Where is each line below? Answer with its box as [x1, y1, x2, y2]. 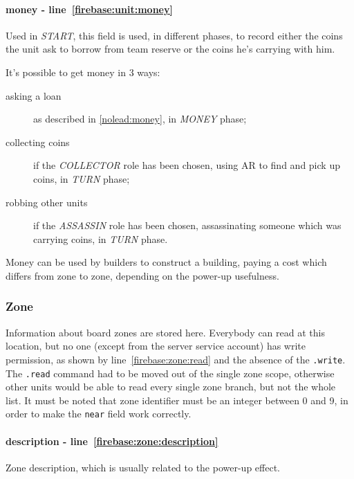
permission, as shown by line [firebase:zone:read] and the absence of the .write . [6, 352, 346, 366]
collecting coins [6, 134, 70, 149]
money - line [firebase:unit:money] [6, 1, 173, 16]
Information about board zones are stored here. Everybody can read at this [6, 325, 325, 339]
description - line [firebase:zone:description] [6, 433, 218, 448]
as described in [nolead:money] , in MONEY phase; [33, 111, 247, 126]
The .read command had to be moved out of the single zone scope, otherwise [6, 365, 335, 380]
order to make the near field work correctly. [6, 406, 192, 421]
